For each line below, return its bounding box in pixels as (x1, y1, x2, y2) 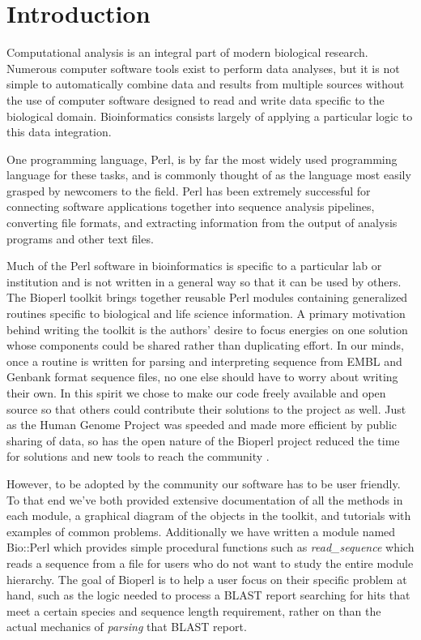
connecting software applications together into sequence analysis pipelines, (6, 198, 375, 215)
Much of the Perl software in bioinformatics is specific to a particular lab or (6, 257, 382, 274)
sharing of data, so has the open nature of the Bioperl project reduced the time (6, 432, 400, 449)
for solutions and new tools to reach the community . (6, 448, 270, 465)
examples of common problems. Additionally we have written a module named (6, 522, 396, 539)
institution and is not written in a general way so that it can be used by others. (6, 273, 402, 290)
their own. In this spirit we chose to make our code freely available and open (6, 384, 386, 401)
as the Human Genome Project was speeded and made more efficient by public (6, 416, 397, 433)
